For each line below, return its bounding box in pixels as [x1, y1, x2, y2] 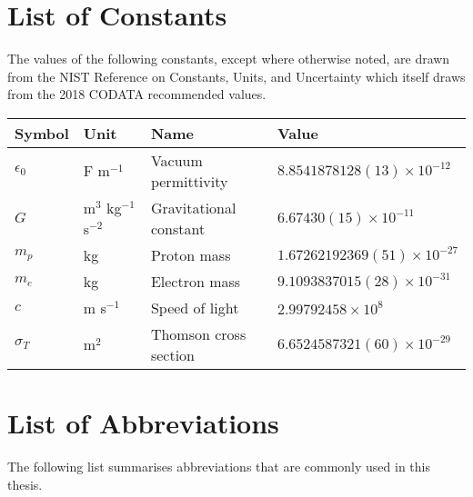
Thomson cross [150, 323, 247, 344]
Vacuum [150, 149, 203, 171]
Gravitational [150, 196, 236, 218]
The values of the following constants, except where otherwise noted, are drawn [7, 49, 450, 68]
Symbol [15, 122, 69, 144]
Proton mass [150, 244, 231, 265]
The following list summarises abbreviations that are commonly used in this [7, 457, 430, 476]
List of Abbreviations [7, 404, 279, 442]
